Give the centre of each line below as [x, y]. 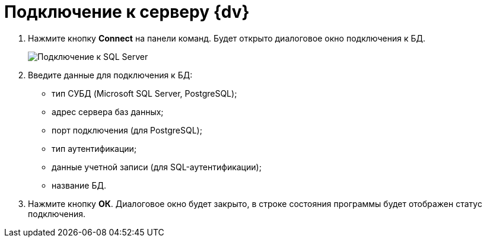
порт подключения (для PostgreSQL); [127, 130]
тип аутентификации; [94, 148]
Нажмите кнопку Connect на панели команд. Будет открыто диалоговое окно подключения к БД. [227, 38]
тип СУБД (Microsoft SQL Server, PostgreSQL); [144, 93]
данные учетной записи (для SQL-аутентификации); [157, 167]
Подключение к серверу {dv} [127, 12]
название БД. [79, 185]
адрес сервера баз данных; [108, 112]
